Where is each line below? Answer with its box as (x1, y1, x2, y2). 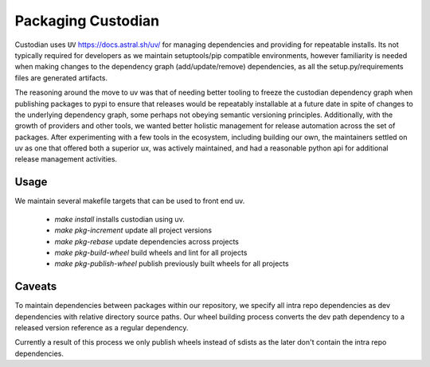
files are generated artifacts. (14, 72, 107, 83)
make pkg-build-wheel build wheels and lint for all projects (54, 248, 248, 257)
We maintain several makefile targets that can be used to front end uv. (14, 196, 245, 206)
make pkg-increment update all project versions (54, 225, 213, 235)
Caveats (14, 279, 57, 294)
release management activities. (14, 154, 118, 164)
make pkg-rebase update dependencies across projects (54, 236, 239, 246)
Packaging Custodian (14, 12, 159, 29)
